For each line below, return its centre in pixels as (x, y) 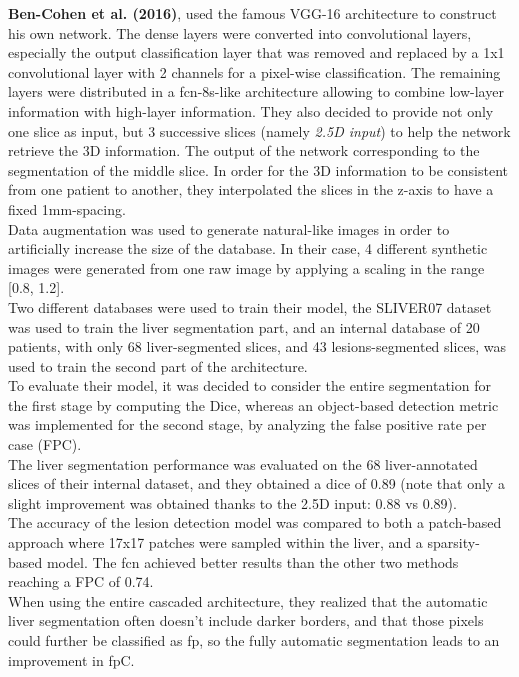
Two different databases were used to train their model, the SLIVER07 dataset (250, 306)
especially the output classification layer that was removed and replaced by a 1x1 (256, 52)
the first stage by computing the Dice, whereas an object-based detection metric (253, 404)
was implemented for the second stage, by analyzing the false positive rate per (247, 424)
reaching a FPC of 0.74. (81, 581)
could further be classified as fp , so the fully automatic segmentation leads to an (254, 640)
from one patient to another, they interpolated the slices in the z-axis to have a (251, 189)
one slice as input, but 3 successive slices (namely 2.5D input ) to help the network (259, 130)
